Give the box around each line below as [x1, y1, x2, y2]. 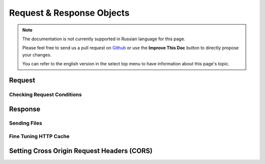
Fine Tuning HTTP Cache [9, 133, 70, 140]
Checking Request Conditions [9, 91, 82, 98]
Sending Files [9, 120, 43, 127]
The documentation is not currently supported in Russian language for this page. [22, 36, 185, 42]
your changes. [22, 52, 52, 57]
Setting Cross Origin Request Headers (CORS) [9, 146, 153, 155]
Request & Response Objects [9, 7, 130, 18]
